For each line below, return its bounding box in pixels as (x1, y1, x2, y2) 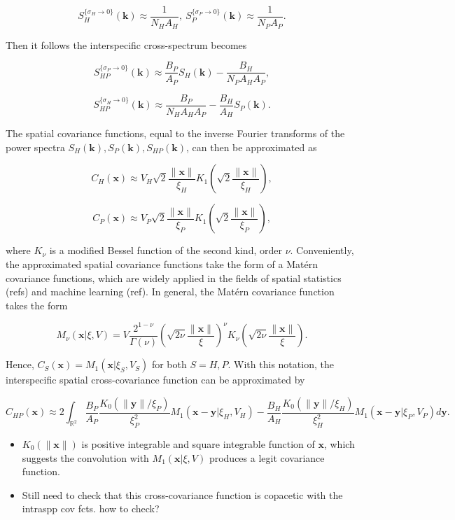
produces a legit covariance (209, 450, 325, 465)
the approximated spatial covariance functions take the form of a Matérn (6, 256, 318, 271)
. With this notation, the (227, 357, 334, 372)
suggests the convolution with (22, 450, 149, 465)
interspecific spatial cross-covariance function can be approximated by (6, 372, 305, 387)
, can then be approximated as (186, 139, 317, 154)
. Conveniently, (290, 243, 354, 258)
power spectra (6, 139, 65, 154)
